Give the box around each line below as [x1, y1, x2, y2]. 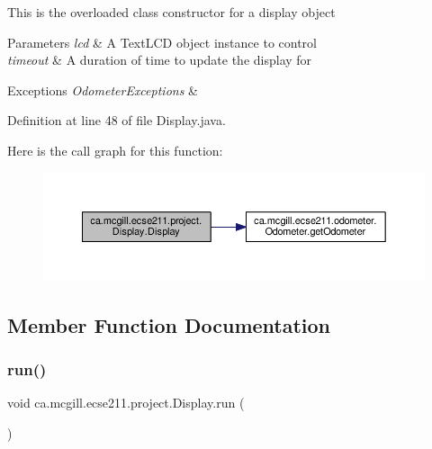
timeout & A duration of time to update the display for [7, 50, 312, 69]
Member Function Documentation [7, 310, 331, 338]
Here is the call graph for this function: [7, 140, 223, 159]
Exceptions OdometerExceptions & [7, 80, 198, 99]
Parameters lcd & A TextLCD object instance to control [7, 32, 317, 51]
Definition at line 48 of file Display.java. [7, 111, 226, 130]
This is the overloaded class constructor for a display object [7, 3, 336, 21]
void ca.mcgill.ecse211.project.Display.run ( [7, 393, 245, 412]
